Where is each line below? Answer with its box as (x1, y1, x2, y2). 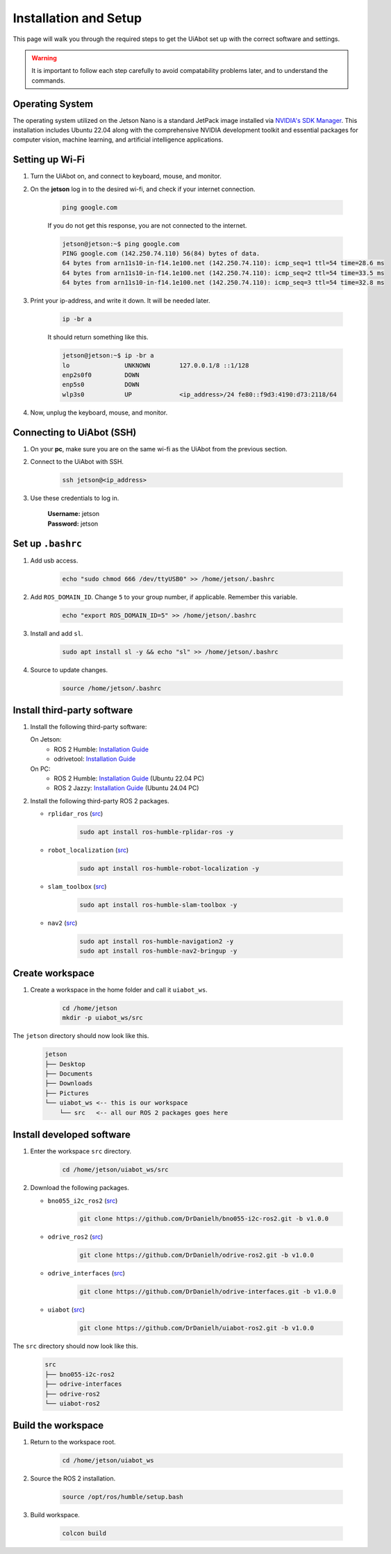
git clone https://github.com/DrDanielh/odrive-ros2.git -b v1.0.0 (79, 1251, 315, 1260)
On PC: (30, 765, 51, 773)
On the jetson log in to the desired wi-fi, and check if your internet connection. (30, 185, 256, 193)
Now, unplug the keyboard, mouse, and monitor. (30, 408, 168, 417)
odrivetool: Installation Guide (53, 755, 136, 763)
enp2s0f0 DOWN (62, 371, 140, 378)
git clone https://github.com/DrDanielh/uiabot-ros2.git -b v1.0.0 (79, 1324, 315, 1332)
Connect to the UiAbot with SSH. (30, 458, 124, 465)
